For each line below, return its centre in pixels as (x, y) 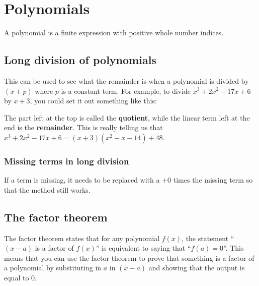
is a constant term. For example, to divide (126, 91)
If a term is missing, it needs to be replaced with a (82, 180)
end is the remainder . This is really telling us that (83, 127)
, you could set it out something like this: (93, 101)
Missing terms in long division (67, 161)
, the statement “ (208, 238)
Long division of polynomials (80, 60)
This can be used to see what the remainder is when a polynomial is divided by (126, 80)
